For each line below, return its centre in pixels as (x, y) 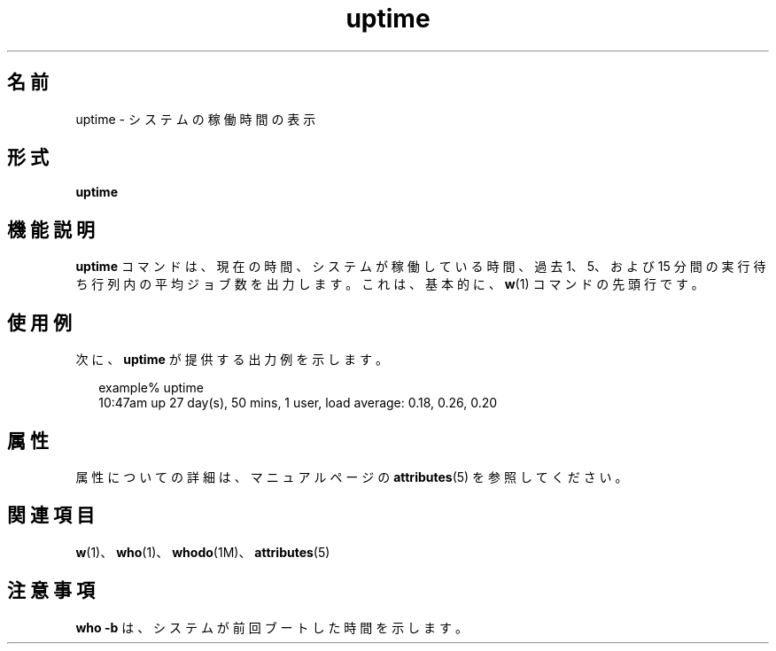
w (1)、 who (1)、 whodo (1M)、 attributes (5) (203, 552)
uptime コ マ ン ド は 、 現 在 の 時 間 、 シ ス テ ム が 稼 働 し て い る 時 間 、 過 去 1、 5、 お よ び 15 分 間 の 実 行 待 (421, 267)
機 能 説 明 (51, 229)
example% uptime (151, 388)
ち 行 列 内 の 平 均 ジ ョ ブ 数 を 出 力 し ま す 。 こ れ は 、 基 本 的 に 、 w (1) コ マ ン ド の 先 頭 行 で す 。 (390, 284)
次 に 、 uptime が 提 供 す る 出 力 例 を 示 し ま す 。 (232, 360)
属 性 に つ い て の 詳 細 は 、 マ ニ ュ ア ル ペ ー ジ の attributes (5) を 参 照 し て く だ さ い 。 (352, 477)
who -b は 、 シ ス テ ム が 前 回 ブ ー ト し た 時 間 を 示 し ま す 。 (272, 627)
